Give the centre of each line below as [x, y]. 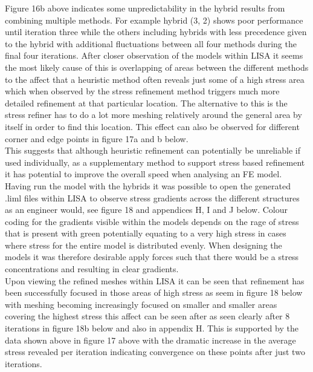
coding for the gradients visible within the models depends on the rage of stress [152, 221]
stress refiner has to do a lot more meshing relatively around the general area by [153, 115]
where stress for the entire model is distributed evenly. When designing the [144, 245]
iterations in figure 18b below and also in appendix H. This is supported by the [152, 328]
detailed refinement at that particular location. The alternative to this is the [146, 103]
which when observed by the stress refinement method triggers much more [142, 91]
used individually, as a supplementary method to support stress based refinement [155, 162]
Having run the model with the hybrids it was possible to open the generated [148, 185]
